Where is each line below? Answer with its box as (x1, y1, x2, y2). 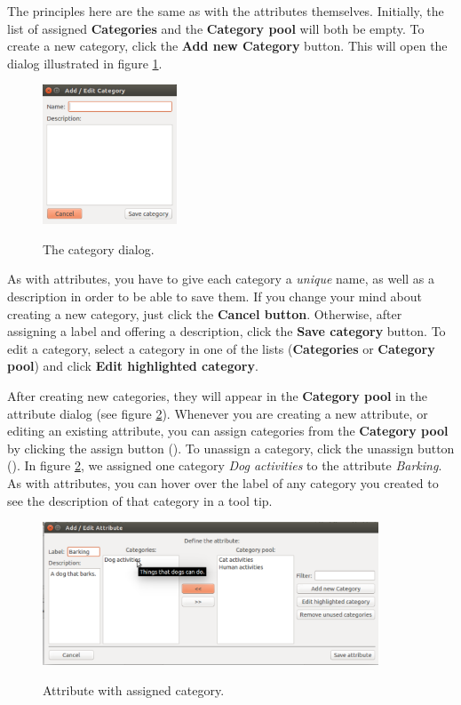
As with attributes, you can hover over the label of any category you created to (7, 473, 439, 492)
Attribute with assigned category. (43, 681, 225, 699)
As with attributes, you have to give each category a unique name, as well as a (7, 269, 435, 288)
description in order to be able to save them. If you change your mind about (7, 287, 422, 305)
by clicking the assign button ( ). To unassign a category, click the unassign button (7, 438, 455, 457)
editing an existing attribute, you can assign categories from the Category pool (7, 421, 449, 440)
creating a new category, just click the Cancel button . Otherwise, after (7, 304, 402, 323)
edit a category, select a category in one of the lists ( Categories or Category (7, 339, 435, 357)
